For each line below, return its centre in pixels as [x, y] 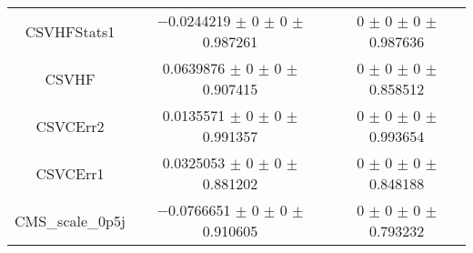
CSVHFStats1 [70, 31]
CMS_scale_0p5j [70, 220]
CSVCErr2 [70, 126]
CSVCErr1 [70, 173]
